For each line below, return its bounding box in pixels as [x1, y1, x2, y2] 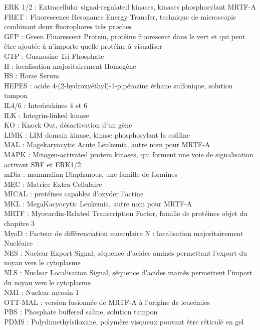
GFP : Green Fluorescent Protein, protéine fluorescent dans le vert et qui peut [4, 31, 245, 41]
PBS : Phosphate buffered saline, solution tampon [4, 306, 158, 317]
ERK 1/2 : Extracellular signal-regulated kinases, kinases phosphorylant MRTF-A [4, 2, 256, 12]
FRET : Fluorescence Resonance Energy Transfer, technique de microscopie [4, 11, 236, 22]
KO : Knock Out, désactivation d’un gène [4, 120, 132, 130]
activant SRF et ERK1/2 [4, 159, 81, 169]
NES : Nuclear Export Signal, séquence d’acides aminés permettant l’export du [4, 247, 247, 258]
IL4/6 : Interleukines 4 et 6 [4, 99, 87, 110]
